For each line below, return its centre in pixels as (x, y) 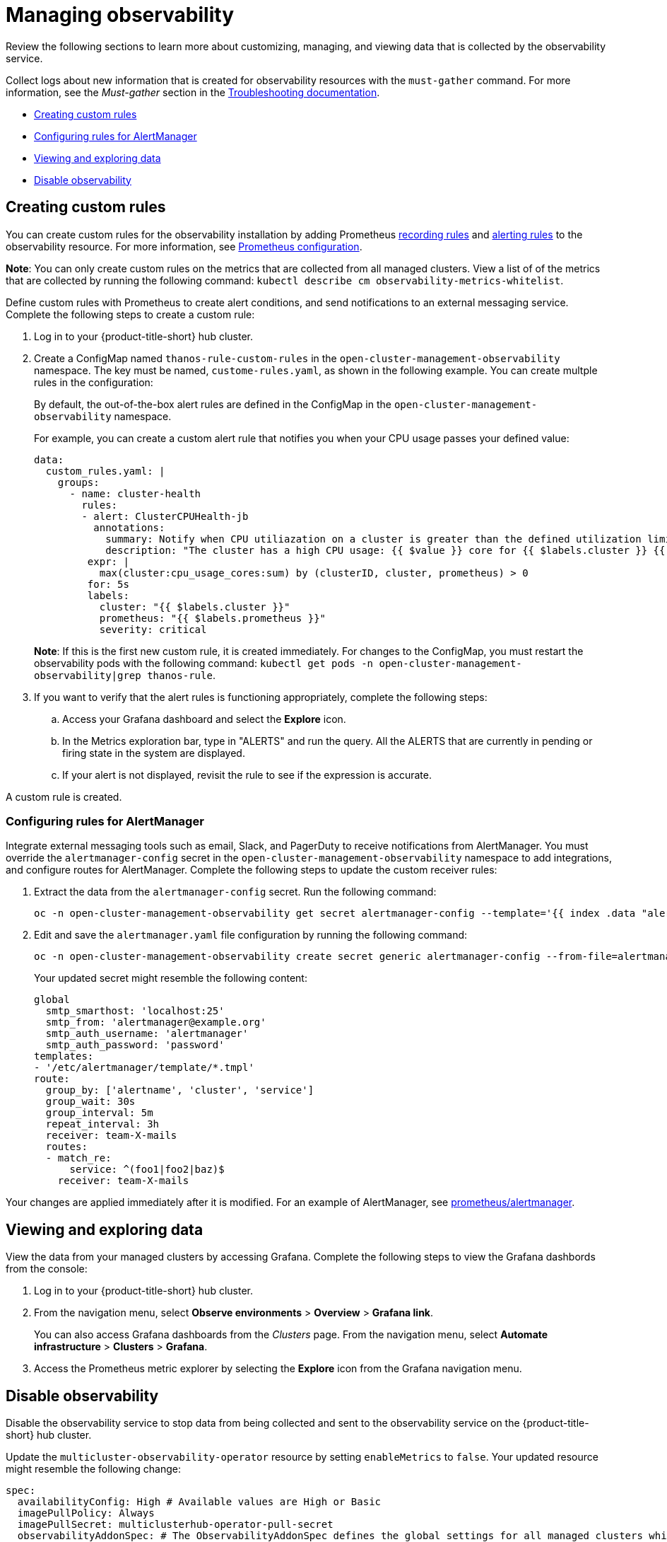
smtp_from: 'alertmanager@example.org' (156, 1022)
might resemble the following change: (93, 1469)
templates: (64, 1056)
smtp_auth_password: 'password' (135, 1045)
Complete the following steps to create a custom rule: (130, 314)
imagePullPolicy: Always (86, 1513)
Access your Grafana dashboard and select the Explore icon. (204, 719)
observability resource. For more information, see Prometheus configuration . (184, 246)
